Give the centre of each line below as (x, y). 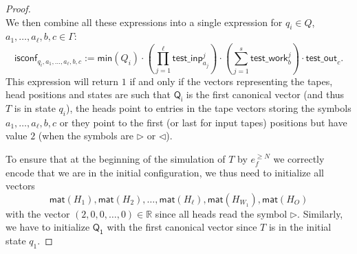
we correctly (299, 159)
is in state (35, 108)
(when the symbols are (86, 136)
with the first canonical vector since (182, 227)
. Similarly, (320, 213)
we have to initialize (48, 227)
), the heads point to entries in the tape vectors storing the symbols (208, 108)
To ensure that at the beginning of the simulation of (116, 159)
